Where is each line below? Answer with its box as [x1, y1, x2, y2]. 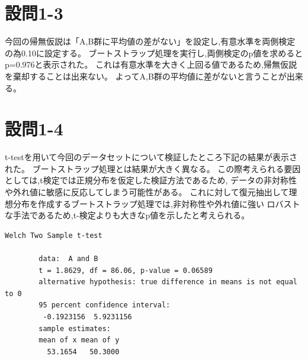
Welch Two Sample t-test [5, 231, 102, 240]
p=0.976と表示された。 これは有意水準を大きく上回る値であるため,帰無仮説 [5, 58, 297, 71]
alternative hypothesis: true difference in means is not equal [38, 278, 297, 287]
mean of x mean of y [38, 336, 120, 345]
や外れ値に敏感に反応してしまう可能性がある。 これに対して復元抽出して [5, 186, 289, 198]
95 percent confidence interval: [38, 301, 171, 310]
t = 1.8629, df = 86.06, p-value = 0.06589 [38, 266, 213, 275]
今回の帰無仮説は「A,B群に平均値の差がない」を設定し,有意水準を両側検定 [5, 35, 296, 47]
